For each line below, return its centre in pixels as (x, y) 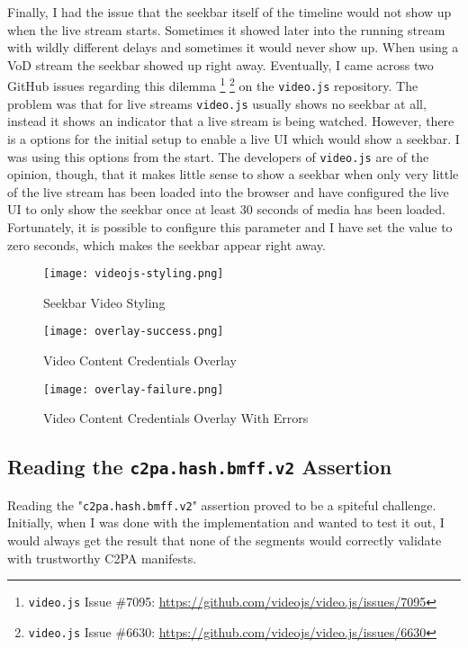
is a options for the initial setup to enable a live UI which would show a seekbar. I (234, 138)
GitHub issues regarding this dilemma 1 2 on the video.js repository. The (213, 85)
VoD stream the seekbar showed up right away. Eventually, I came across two (220, 64)
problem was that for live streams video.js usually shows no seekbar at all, (217, 103)
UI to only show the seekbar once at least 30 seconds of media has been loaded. (226, 209)
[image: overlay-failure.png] (134, 389)
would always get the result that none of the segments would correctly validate (225, 540)
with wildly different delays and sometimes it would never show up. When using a (233, 47)
